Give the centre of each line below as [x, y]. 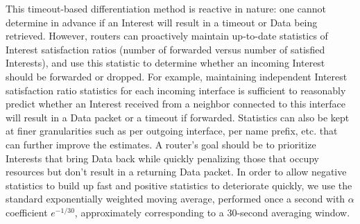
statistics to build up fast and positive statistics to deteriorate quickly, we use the [179, 185]
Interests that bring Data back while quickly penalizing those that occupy [163, 158]
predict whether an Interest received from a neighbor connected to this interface [176, 104]
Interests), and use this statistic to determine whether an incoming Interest [165, 63]
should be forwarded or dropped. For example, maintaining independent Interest [177, 76]
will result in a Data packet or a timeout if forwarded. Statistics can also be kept [178, 117]
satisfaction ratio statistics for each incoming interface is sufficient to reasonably [176, 90]
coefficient [27, 212]
